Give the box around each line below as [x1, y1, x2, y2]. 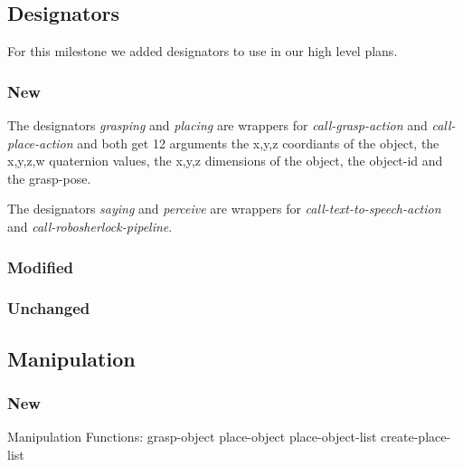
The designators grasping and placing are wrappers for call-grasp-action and [7, 116, 428, 135]
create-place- [381, 427, 451, 446]
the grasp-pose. [7, 168, 91, 187]
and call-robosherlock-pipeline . [7, 216, 173, 235]
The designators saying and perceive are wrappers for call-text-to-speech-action [7, 199, 441, 218]
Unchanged [7, 297, 90, 319]
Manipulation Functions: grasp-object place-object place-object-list [7, 427, 377, 446]
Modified [7, 255, 73, 278]
